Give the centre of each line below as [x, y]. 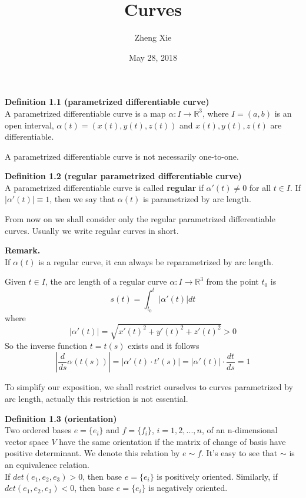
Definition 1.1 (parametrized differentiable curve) [107, 102]
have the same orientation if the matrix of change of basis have [172, 441]
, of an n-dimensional [240, 430]
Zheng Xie [153, 37]
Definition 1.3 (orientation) [61, 418]
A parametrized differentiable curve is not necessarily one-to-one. [122, 156]
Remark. [23, 250]
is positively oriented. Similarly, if [217, 476]
